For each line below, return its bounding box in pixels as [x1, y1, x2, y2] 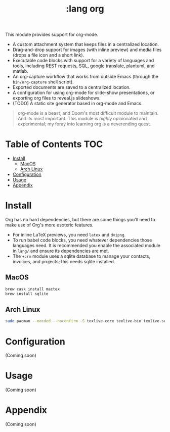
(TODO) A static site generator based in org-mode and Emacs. [12, 101, 143, 107]
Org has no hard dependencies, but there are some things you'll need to [5, 217, 155, 223]
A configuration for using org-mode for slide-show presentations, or [12, 89, 155, 96]
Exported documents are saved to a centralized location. [12, 84, 131, 90]
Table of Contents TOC [5, 138, 103, 150]
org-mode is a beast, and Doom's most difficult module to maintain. [17, 110, 158, 116]
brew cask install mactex [5, 286, 60, 292]
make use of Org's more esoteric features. [5, 222, 94, 228]
